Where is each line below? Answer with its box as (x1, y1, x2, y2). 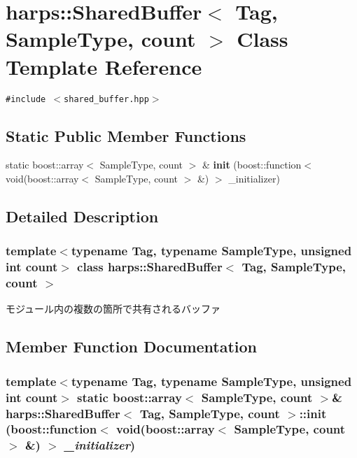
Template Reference (6, 52, 202, 80)
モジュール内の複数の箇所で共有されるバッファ (6, 301, 221, 316)
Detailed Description (6, 205, 159, 227)
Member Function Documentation (6, 336, 258, 357)
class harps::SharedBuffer (77, 258, 223, 275)
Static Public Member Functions (6, 124, 246, 146)
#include (6, 94, 46, 104)
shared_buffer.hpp (64, 94, 149, 104)
